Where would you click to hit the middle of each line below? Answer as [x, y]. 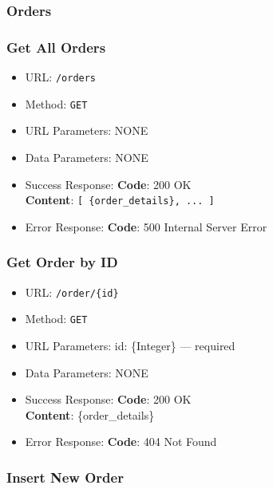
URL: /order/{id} [72, 292]
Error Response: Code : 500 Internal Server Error [146, 226]
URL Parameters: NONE [87, 130]
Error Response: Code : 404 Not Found [121, 442]
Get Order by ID [62, 262]
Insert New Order [65, 477]
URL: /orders [61, 77]
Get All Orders [56, 47]
